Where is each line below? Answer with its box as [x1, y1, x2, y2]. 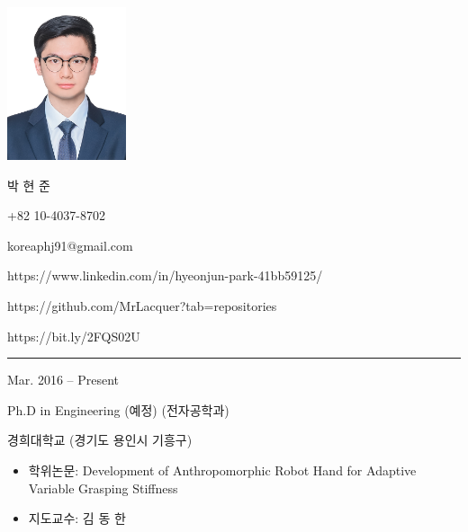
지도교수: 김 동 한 [28, 509, 126, 528]
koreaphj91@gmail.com [7, 235, 133, 254]
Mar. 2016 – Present [7, 370, 120, 389]
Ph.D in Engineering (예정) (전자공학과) [7, 400, 229, 419]
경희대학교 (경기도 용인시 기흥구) [7, 430, 193, 449]
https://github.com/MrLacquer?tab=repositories [7, 297, 277, 315]
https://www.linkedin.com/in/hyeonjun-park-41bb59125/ [7, 266, 323, 285]
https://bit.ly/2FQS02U [7, 326, 140, 345]
